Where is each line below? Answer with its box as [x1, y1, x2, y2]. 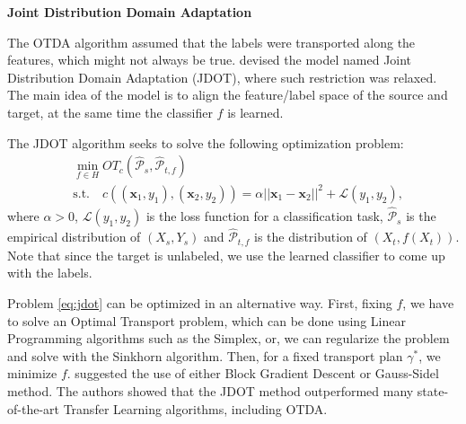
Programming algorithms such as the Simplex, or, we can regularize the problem [7, 329, 450, 348]
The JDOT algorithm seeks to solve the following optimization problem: [7, 133, 404, 152]
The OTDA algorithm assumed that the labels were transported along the [7, 32, 416, 51]
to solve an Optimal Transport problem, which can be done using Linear [7, 311, 406, 330]
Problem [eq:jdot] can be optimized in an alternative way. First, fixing [7, 294, 392, 313]
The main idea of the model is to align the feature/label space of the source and [7, 85, 448, 104]
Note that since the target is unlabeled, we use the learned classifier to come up [7, 245, 445, 264]
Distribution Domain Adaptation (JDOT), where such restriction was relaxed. [7, 67, 437, 86]
